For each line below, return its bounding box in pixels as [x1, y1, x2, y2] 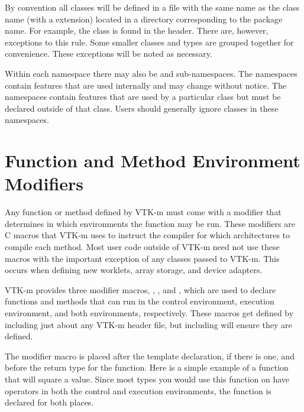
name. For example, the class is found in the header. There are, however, [5, 24, 269, 37]
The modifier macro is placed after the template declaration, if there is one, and [5, 349, 295, 362]
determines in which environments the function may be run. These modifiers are [5, 217, 295, 229]
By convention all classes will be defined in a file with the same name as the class [5, 1, 300, 13]
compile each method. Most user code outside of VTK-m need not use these [5, 241, 280, 253]
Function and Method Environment [5, 148, 300, 173]
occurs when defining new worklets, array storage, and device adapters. [5, 264, 263, 276]
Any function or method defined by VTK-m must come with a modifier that [5, 206, 282, 218]
